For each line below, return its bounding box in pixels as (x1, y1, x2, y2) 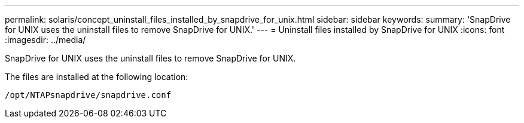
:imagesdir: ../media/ (5, 35, 86, 45)
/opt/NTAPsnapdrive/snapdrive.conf (5, 90, 172, 100)
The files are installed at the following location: (5, 72, 188, 82)
